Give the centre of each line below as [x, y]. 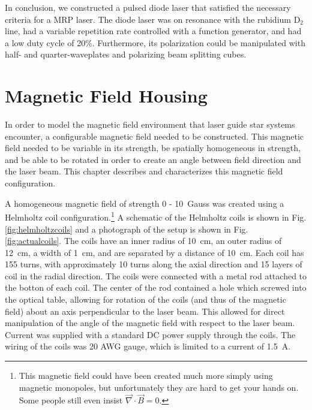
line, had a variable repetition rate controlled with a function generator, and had [153, 31]
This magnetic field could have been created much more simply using [146, 376]
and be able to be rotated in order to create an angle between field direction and [153, 159]
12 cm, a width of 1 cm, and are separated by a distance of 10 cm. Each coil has [154, 252]
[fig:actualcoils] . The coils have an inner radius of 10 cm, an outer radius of [143, 241]
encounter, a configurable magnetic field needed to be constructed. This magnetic [154, 136]
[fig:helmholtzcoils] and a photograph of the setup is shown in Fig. [127, 229]
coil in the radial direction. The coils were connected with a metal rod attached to [156, 275]
